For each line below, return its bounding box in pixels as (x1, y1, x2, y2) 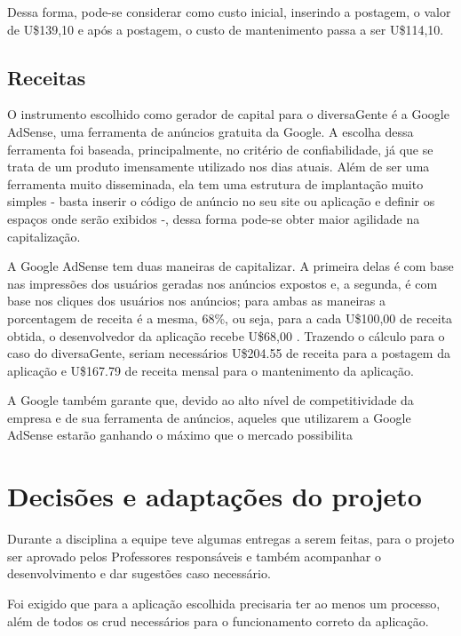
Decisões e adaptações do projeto (7, 478, 422, 514)
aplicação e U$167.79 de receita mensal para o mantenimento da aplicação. (7, 361, 414, 379)
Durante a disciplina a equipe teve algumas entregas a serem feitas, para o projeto (7, 529, 455, 548)
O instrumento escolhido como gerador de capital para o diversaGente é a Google (7, 105, 449, 123)
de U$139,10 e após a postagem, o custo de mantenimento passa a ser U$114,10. (7, 20, 444, 38)
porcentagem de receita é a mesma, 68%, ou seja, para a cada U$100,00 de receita (7, 308, 453, 327)
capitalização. (7, 227, 81, 245)
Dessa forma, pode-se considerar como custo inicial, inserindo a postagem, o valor (7, 3, 451, 20)
